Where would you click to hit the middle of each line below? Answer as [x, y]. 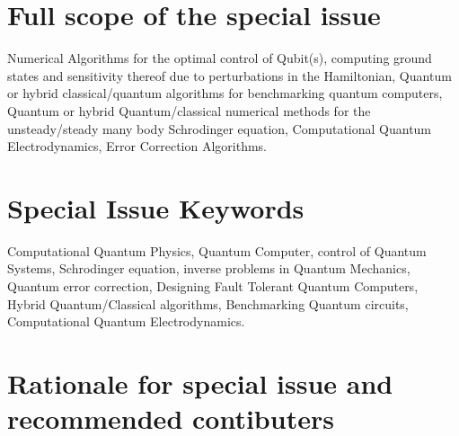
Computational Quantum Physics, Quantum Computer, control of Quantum [217, 250]
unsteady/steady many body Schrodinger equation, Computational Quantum [220, 128]
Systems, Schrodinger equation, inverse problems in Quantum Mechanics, [209, 268]
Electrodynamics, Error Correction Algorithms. [137, 146]
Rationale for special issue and [200, 383]
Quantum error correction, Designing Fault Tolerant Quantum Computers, [213, 286]
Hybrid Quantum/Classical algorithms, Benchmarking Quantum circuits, [208, 303]
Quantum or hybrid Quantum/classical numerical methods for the [189, 110]
